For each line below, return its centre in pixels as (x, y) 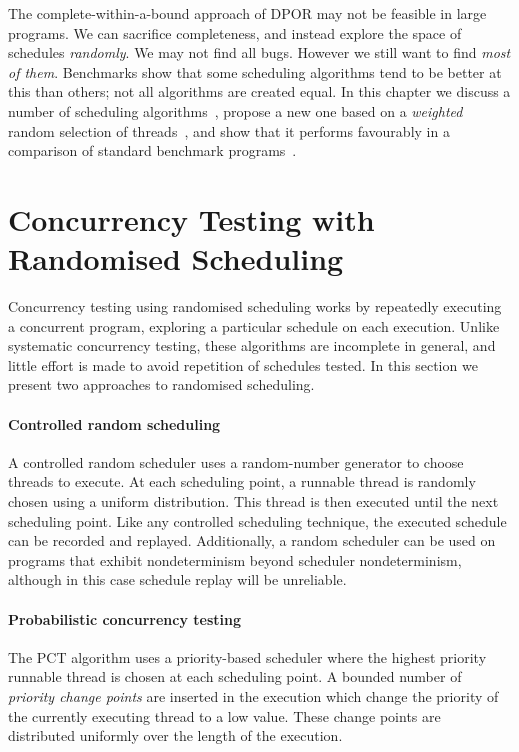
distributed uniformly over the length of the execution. (175, 735)
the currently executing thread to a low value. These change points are (224, 715)
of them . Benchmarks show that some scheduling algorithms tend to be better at (255, 71)
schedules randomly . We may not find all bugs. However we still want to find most (259, 52)
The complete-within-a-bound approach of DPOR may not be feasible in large (247, 13)
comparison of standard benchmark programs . (152, 150)
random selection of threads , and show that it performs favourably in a (229, 130)
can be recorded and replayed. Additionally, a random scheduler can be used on (252, 540)
